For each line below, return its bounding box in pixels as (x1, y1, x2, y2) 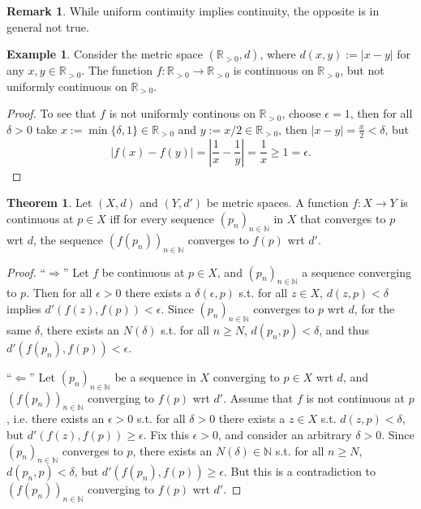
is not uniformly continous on (109, 105, 256, 122)
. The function (81, 62, 153, 79)
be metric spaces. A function (206, 194, 349, 211)
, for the (354, 300, 395, 317)
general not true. (6, 18, 89, 35)
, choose (281, 105, 321, 122)
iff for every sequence (110, 209, 215, 226)
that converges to (300, 209, 386, 226)
